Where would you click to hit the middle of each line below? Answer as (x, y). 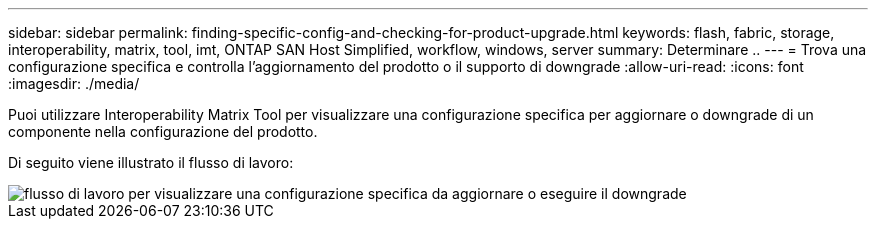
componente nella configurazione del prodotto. (163, 131)
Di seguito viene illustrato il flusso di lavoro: (151, 162)
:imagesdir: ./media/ (74, 83)
